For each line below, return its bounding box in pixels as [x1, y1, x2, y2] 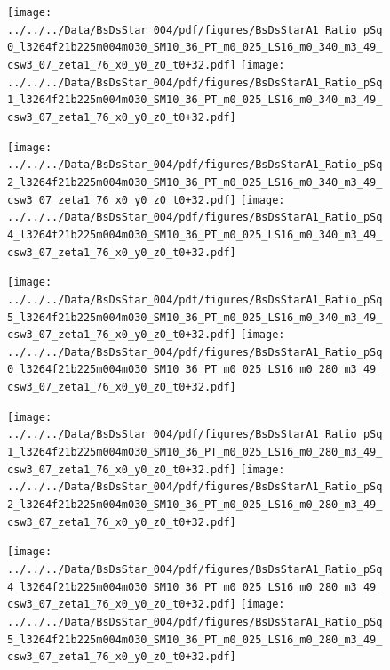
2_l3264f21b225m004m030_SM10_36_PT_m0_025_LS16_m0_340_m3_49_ [7, 175, 383, 189]
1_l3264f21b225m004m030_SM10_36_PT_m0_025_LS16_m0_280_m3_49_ [7, 446, 383, 459]
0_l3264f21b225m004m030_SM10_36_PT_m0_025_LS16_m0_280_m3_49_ [7, 363, 383, 376]
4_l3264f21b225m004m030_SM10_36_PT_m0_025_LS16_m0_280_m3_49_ [7, 580, 383, 593]
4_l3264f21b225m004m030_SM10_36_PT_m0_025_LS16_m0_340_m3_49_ [7, 228, 383, 241]
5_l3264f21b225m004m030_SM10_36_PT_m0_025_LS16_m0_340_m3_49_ [7, 311, 383, 324]
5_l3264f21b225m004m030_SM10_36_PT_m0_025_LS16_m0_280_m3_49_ [7, 633, 383, 646]
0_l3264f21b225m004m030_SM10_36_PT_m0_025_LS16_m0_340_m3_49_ [7, 41, 383, 54]
